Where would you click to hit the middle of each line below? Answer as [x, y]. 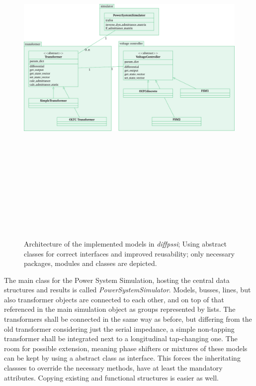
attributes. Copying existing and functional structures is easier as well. [111, 377]
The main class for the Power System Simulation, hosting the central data [117, 280]
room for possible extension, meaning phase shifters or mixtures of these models [126, 348]
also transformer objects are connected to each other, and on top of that [114, 299]
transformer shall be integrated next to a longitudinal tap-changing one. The [121, 338]
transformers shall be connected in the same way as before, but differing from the [128, 319]
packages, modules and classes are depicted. [90, 263]
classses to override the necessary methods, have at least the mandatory [113, 368]
